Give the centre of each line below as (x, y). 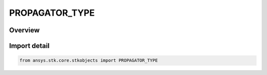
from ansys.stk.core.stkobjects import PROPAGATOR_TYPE (89, 61)
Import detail (29, 46)
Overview (24, 30)
